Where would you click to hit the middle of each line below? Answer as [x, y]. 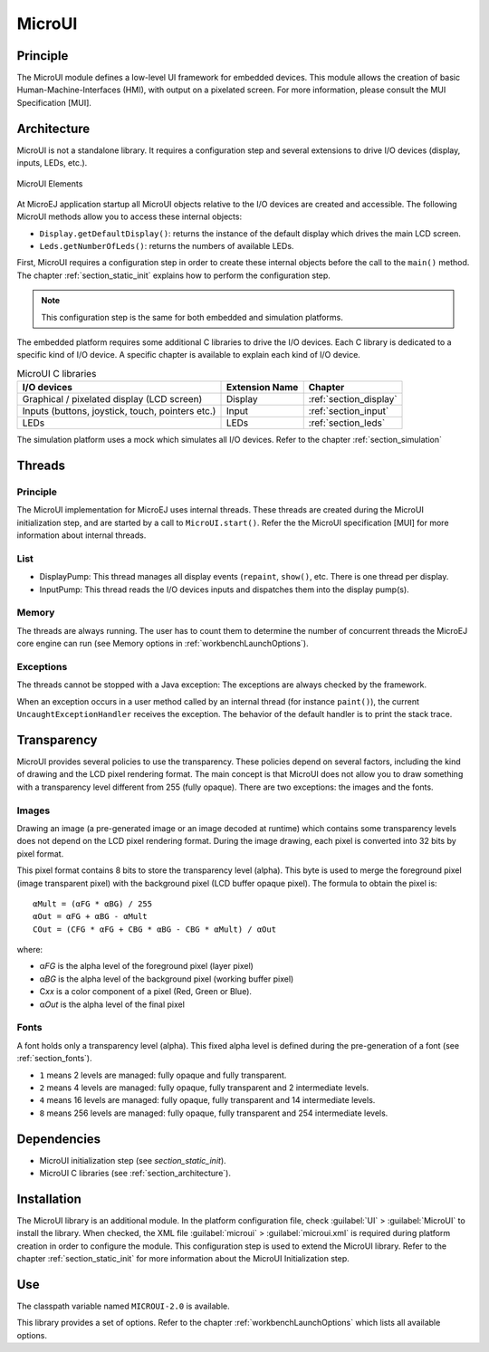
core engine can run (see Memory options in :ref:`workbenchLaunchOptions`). [163, 644]
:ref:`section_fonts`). [54, 1059]
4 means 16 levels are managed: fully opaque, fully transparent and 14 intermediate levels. [207, 1100]
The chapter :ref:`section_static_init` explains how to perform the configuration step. [173, 275]
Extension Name [262, 388]
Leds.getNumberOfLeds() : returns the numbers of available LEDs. [167, 246]
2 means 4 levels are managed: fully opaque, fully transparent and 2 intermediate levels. [204, 1088]
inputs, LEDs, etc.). [52, 163]
